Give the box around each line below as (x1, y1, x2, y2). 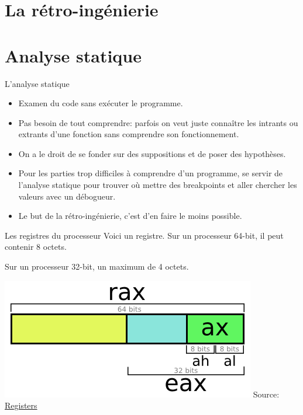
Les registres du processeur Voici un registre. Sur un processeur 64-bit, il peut (5, 229, 284, 241)
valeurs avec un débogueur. (18, 190, 116, 202)
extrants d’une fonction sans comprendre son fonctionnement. (18, 128, 239, 140)
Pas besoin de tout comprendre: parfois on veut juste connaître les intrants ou (18, 116, 298, 128)
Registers (5, 399, 37, 411)
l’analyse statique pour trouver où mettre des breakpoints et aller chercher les (18, 179, 297, 191)
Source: (253, 388, 280, 400)
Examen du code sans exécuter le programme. (18, 97, 183, 109)
